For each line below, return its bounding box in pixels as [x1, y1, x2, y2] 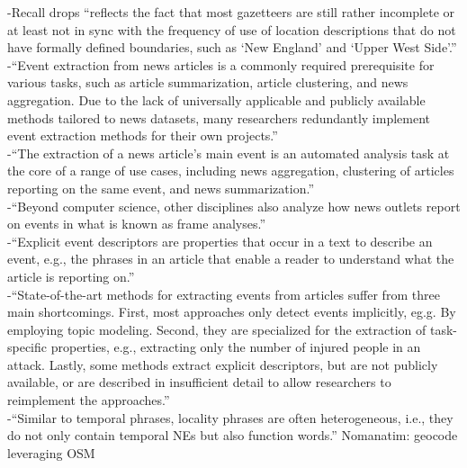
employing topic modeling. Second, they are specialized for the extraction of [7, 319, 427, 338]
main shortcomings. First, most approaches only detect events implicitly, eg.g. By [7, 302, 456, 321]
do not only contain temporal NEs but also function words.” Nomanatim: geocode [7, 426, 458, 445]
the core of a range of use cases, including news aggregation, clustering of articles [7, 161, 454, 180]
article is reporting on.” [7, 266, 135, 285]
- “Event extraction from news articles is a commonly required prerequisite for [7, 55, 435, 74]
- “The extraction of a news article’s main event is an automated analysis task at [7, 143, 450, 162]
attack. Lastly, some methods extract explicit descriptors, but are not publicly [7, 355, 438, 373]
